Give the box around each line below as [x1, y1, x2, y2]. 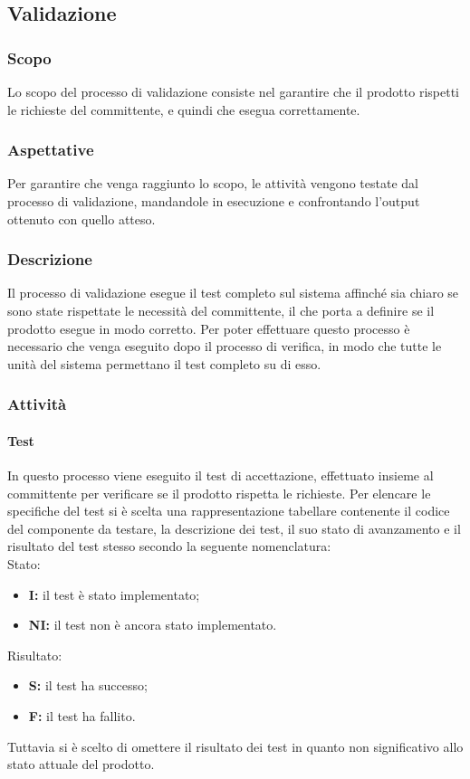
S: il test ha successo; [28, 676, 148, 695]
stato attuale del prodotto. [7, 755, 155, 774]
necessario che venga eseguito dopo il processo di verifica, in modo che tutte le [7, 337, 442, 356]
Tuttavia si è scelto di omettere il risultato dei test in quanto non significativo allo [7, 736, 464, 755]
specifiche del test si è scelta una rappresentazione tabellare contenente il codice [7, 501, 450, 520]
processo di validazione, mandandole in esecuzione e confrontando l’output [7, 192, 420, 210]
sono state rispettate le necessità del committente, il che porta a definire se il [7, 301, 435, 319]
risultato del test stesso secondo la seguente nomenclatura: [7, 537, 331, 556]
